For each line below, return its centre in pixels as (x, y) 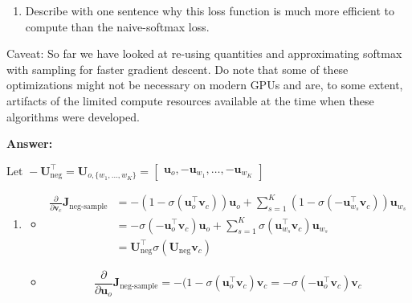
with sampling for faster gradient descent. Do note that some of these (177, 69)
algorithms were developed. (73, 116)
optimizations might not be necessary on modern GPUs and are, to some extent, (205, 85)
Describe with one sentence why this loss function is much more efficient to (210, 10)
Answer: (30, 143)
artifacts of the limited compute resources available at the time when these (190, 100)
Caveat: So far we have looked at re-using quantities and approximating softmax (204, 53)
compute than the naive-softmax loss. (117, 26)
